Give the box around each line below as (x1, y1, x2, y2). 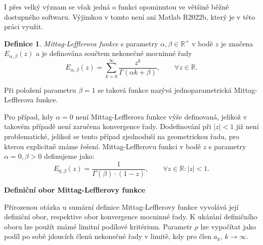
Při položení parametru (4, 84, 76, 95)
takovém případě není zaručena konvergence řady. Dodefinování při (4, 121, 211, 132)
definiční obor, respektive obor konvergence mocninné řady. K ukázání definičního (4, 211, 257, 222)
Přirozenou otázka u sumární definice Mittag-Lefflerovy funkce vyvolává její (4, 201, 239, 212)
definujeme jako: (44, 151, 95, 161)
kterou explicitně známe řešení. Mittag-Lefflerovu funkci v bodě (4, 141, 201, 151)
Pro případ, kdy (4, 111, 54, 121)
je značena (221, 38, 253, 48)
